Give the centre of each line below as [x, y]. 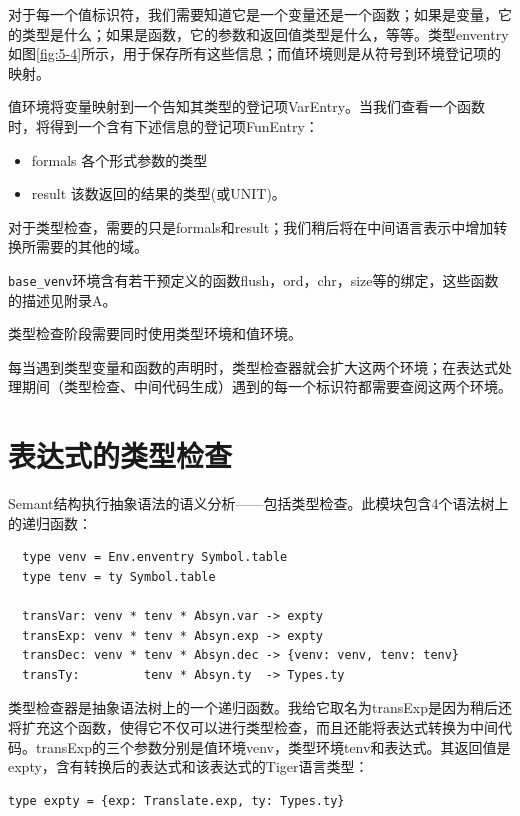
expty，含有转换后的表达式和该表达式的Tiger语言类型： [188, 766]
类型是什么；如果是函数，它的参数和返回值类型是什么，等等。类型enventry [265, 33]
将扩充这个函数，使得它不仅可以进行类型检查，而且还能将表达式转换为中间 [253, 727]
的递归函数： [50, 522]
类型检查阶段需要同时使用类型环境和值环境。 [155, 333]
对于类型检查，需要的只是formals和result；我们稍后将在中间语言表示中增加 [251, 226]
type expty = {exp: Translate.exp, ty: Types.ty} [176, 800]
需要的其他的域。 [91, 246]
